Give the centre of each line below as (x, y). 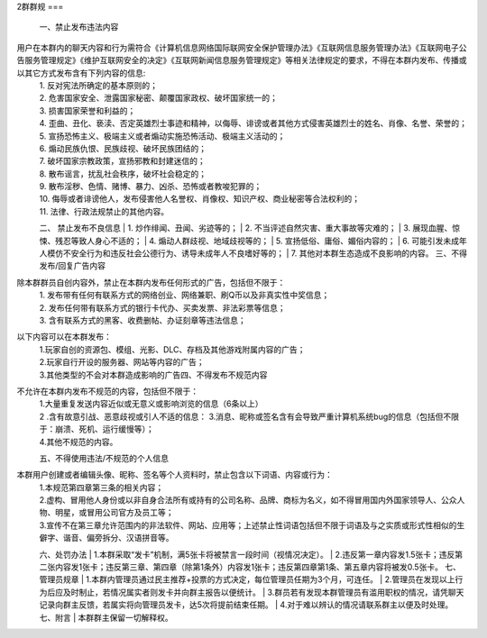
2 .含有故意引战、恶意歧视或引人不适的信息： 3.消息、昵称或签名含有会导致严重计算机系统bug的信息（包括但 (241, 416)
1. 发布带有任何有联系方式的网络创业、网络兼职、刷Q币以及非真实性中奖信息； (184, 295)
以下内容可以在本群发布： (64, 337)
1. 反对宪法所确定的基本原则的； (98, 85)
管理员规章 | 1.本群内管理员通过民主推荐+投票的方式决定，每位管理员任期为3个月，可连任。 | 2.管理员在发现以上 (247, 579)
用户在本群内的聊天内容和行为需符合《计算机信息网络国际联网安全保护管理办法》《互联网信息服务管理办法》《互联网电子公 (242, 47)
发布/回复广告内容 (73, 266)
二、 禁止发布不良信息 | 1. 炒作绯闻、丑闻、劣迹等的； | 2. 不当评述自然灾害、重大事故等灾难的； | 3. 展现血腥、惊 (250, 228)
